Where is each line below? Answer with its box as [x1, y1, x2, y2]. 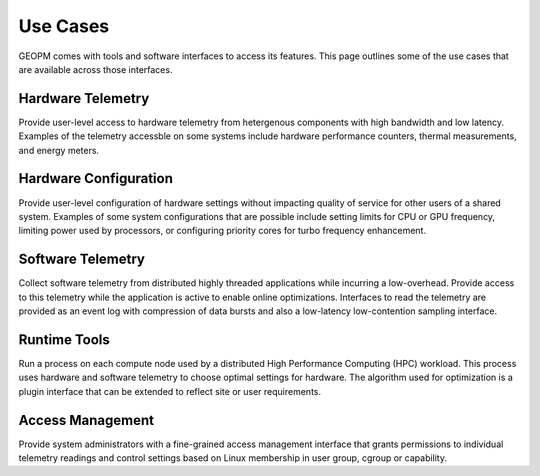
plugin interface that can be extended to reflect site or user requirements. [18, 385, 322, 397]
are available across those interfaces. [18, 63, 173, 75]
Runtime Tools [18, 331, 110, 348]
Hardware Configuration [18, 170, 174, 187]
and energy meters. [18, 144, 100, 156]
